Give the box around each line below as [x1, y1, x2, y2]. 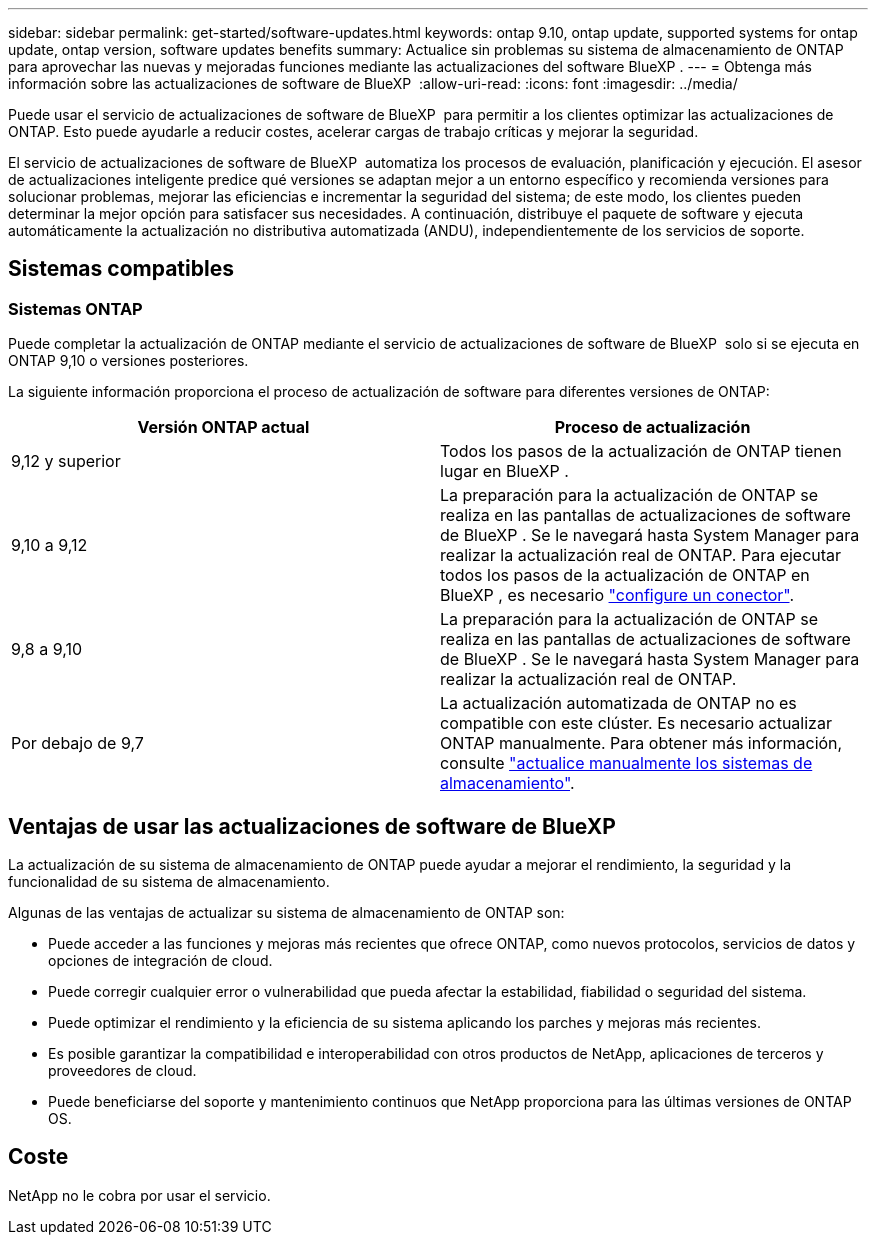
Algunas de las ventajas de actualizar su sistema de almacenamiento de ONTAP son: [8, 904, 565, 922]
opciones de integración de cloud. [48, 952, 273, 970]
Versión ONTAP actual [137, 417, 310, 438]
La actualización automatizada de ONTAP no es [440, 693, 797, 714]
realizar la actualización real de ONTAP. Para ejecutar [440, 545, 842, 566]
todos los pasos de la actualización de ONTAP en [440, 565, 810, 586]
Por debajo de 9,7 [11, 733, 144, 754]
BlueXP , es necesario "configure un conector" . [440, 585, 795, 606]
